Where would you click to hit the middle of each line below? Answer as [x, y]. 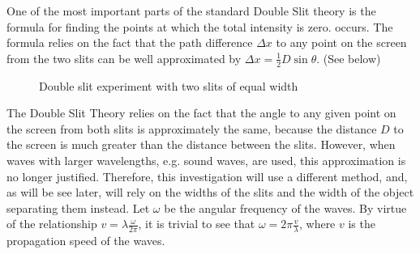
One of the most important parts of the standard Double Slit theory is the [191, 11]
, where [317, 224]
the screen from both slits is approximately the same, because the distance [192, 128]
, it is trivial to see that [197, 224]
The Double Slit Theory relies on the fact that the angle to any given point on [201, 113]
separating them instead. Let [78, 207]
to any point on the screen [341, 42]
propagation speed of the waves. [86, 241]
